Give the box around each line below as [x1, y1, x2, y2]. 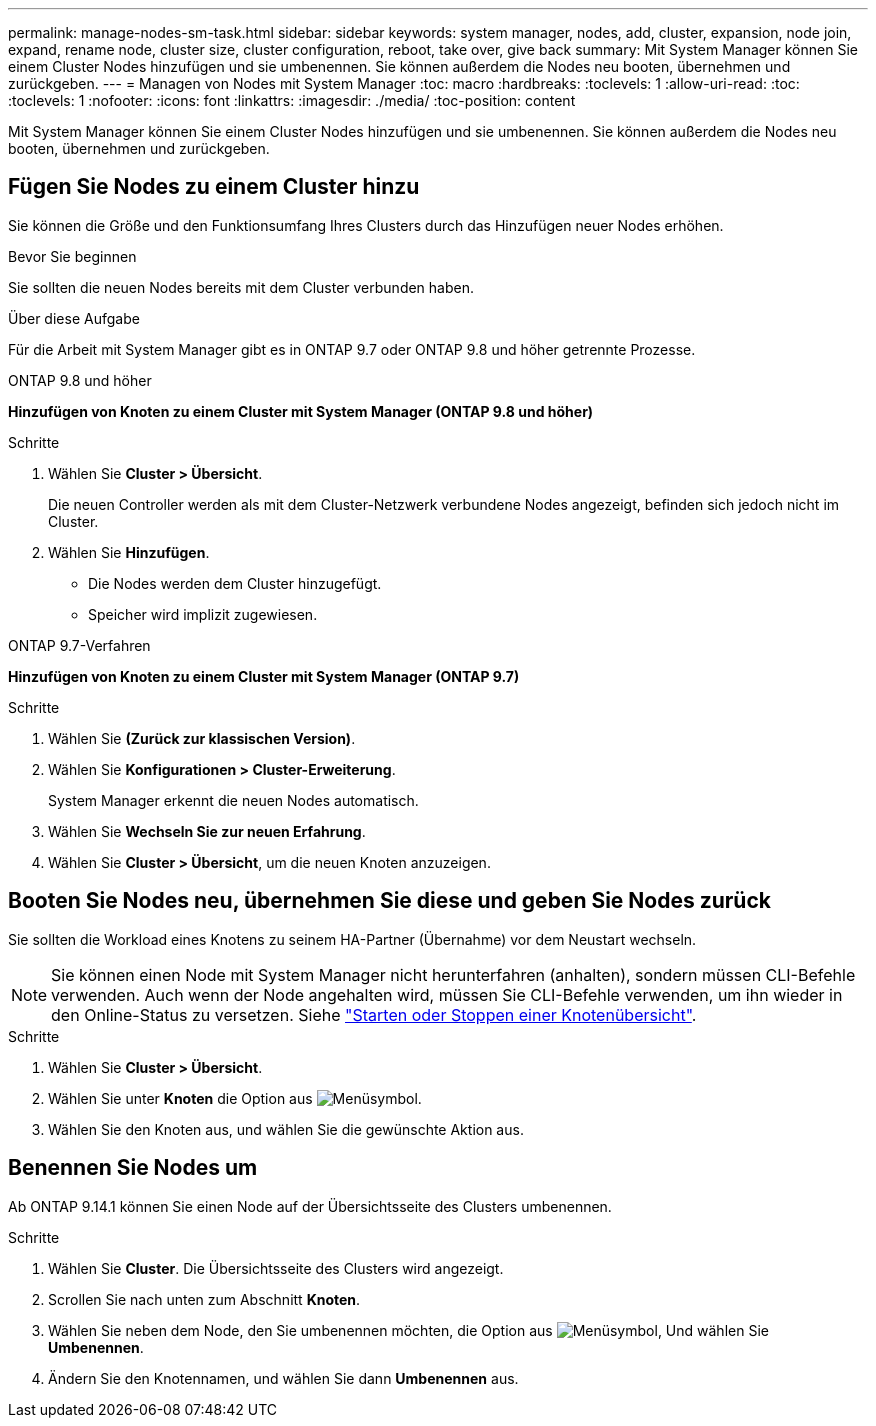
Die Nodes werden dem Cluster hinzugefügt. [88, 574, 382, 592]
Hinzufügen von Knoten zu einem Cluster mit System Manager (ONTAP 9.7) [8, 667, 520, 685]
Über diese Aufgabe [8, 309, 140, 327]
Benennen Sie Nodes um [8, 1155, 258, 1181]
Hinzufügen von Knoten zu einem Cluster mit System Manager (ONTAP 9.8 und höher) [8, 402, 594, 420]
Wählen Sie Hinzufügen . [48, 543, 210, 561]
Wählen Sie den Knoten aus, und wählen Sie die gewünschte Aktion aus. [48, 1120, 524, 1138]
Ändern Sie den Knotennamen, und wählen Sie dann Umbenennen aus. [48, 1369, 519, 1387]
